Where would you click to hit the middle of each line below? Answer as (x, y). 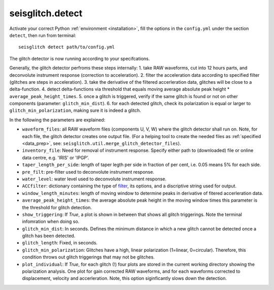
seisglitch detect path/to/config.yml (67, 47)
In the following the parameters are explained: (57, 120)
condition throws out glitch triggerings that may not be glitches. (88, 257)
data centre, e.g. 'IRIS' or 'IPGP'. (56, 157)
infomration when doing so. (51, 221)
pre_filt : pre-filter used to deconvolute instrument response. (88, 172)
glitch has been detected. (49, 236)
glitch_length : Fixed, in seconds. (60, 243)
